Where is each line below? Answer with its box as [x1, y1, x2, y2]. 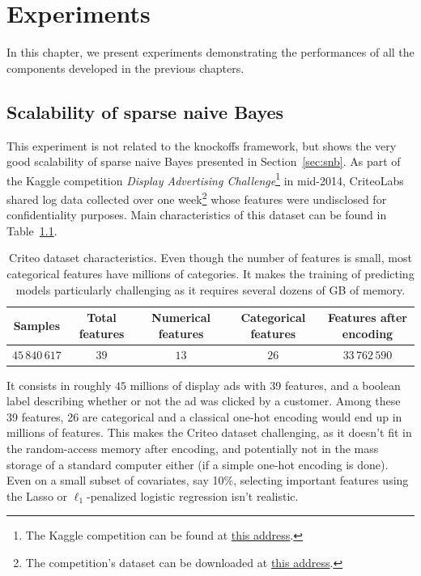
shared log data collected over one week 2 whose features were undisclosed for [6, 188, 387, 207]
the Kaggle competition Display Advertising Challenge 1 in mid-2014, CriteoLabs [6, 169, 404, 188]
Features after [327, 309, 407, 326]
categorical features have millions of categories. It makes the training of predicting [6, 265, 415, 282]
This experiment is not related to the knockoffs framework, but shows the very [6, 137, 397, 154]
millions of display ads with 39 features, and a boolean [130, 376, 401, 393]
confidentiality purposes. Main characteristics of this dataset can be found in [6, 206, 387, 223]
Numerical [151, 309, 210, 326]
